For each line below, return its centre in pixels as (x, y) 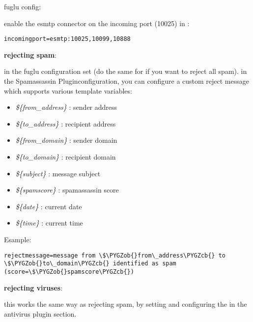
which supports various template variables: (68, 90)
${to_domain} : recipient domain (66, 157)
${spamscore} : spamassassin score (67, 190)
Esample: (18, 239)
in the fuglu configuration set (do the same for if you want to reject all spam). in (126, 71)
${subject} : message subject (58, 173)
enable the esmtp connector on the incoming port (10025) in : (97, 23)
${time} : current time (49, 223)
